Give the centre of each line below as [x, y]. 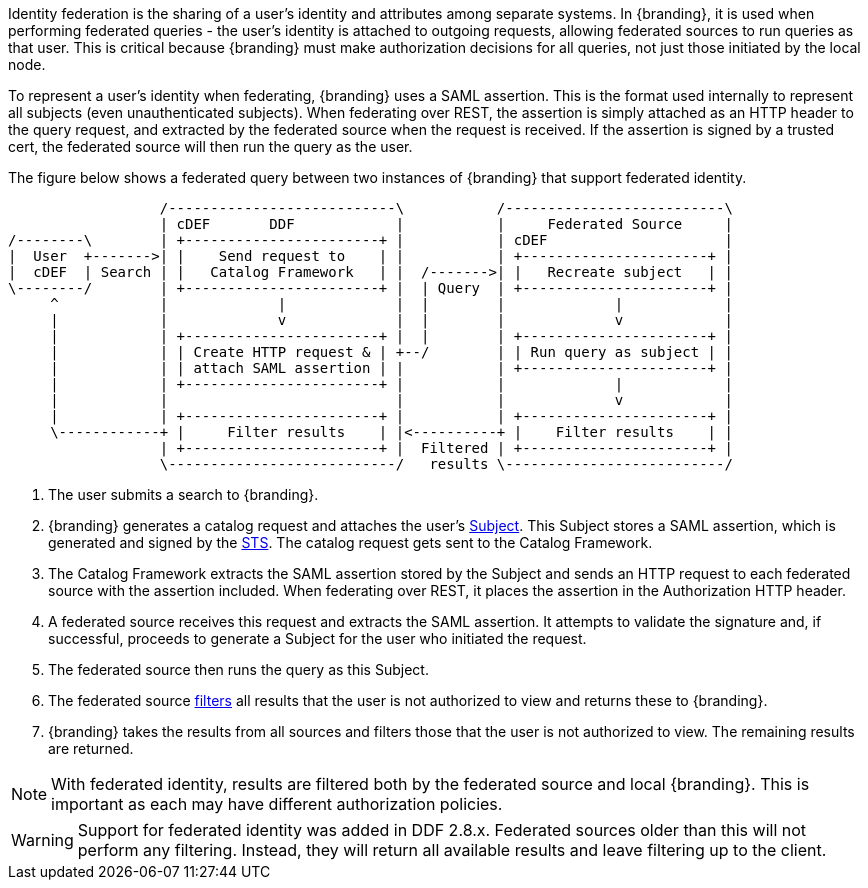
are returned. [91, 748]
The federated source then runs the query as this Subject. [238, 669]
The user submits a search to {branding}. [183, 494]
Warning [42, 840]
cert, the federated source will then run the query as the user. [210, 146]
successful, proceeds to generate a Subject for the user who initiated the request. [317, 638]
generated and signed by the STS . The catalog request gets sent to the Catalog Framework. [350, 542]
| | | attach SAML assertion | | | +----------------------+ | [391, 368]
